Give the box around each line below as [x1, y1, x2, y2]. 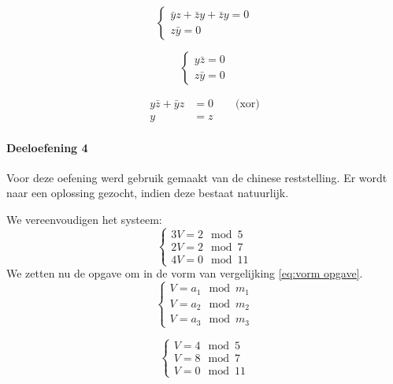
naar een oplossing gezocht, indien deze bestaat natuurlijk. [6, 185, 289, 201]
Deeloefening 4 [6, 139, 88, 155]
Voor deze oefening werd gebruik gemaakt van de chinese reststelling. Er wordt [6, 169, 387, 185]
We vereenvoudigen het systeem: [6, 211, 162, 228]
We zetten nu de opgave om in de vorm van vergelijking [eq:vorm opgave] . [6, 265, 363, 281]
